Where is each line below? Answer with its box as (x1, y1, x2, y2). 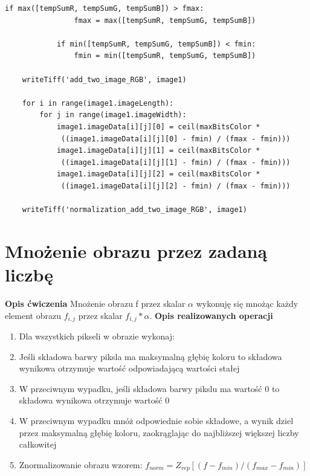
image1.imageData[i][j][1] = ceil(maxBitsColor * (56, 146, 260, 155)
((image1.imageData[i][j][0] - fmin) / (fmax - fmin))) (61, 134, 291, 143)
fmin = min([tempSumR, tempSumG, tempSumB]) (74, 51, 256, 60)
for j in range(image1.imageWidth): (39, 111, 187, 120)
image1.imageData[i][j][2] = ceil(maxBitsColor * (56, 170, 260, 179)
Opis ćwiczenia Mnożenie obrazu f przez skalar (5, 297, 186, 309)
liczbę (5, 262, 54, 287)
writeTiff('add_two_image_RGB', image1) (22, 75, 187, 84)
